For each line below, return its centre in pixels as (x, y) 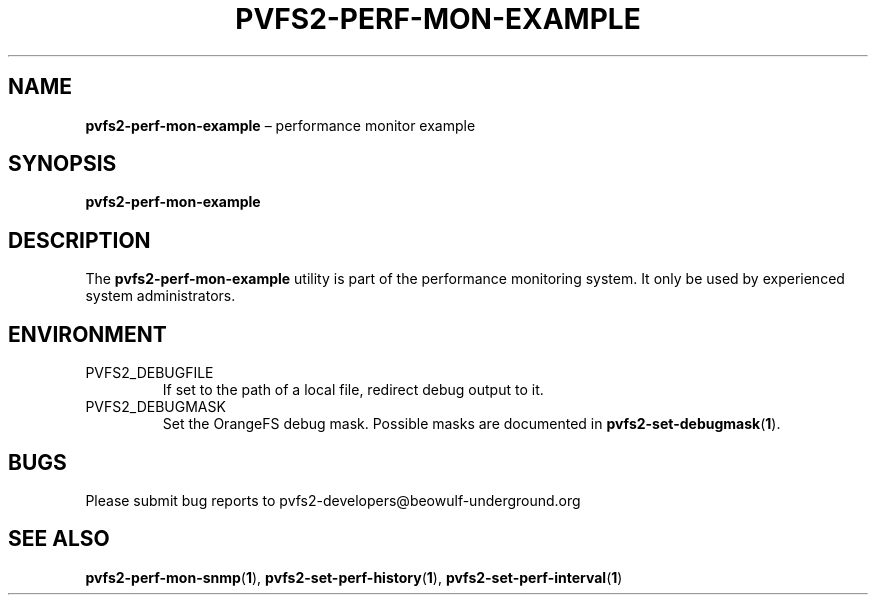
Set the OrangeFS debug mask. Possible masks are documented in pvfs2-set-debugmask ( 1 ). (471, 424)
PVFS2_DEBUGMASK (155, 407)
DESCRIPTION (79, 240)
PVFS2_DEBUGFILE (149, 373)
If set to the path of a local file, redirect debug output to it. (353, 390)
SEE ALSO (59, 539)
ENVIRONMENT (87, 334)
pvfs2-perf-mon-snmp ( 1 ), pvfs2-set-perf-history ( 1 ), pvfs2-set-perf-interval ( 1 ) (354, 577)
